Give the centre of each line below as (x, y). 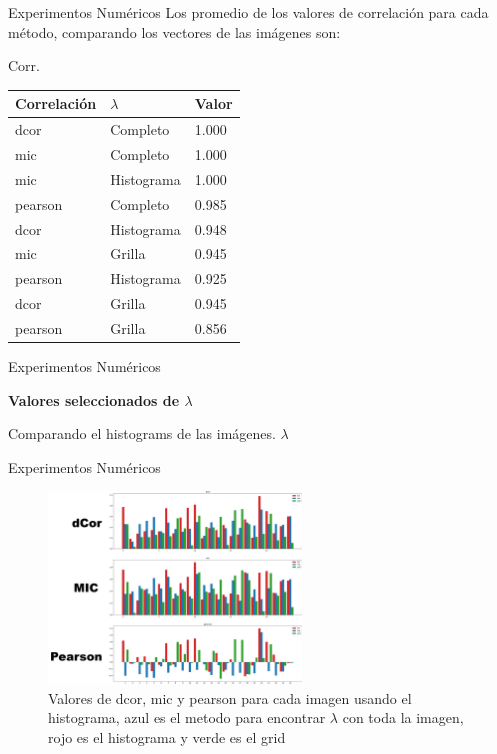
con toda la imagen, (403, 717)
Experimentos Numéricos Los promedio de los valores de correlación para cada (248, 12)
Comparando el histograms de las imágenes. (142, 433)
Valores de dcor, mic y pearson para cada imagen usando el (230, 697)
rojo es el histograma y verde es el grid (167, 736)
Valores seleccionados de (94, 399)
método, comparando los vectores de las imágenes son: (174, 31)
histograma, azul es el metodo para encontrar (187, 717)
